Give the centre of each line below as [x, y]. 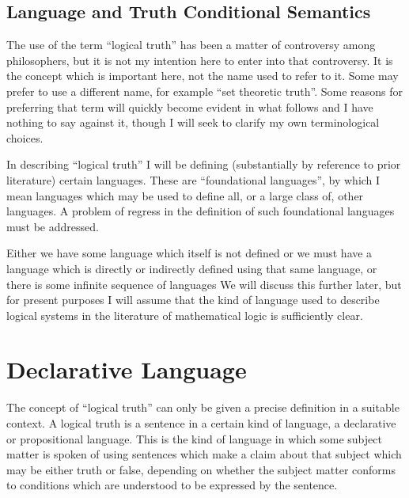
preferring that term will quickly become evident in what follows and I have [190, 106]
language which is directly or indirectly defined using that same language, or [192, 268]
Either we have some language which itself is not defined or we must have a [189, 253]
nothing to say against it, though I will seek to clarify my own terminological [193, 122]
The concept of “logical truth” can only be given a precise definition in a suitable [203, 407]
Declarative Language [127, 369]
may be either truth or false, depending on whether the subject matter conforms [201, 469]
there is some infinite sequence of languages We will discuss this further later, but [204, 284]
